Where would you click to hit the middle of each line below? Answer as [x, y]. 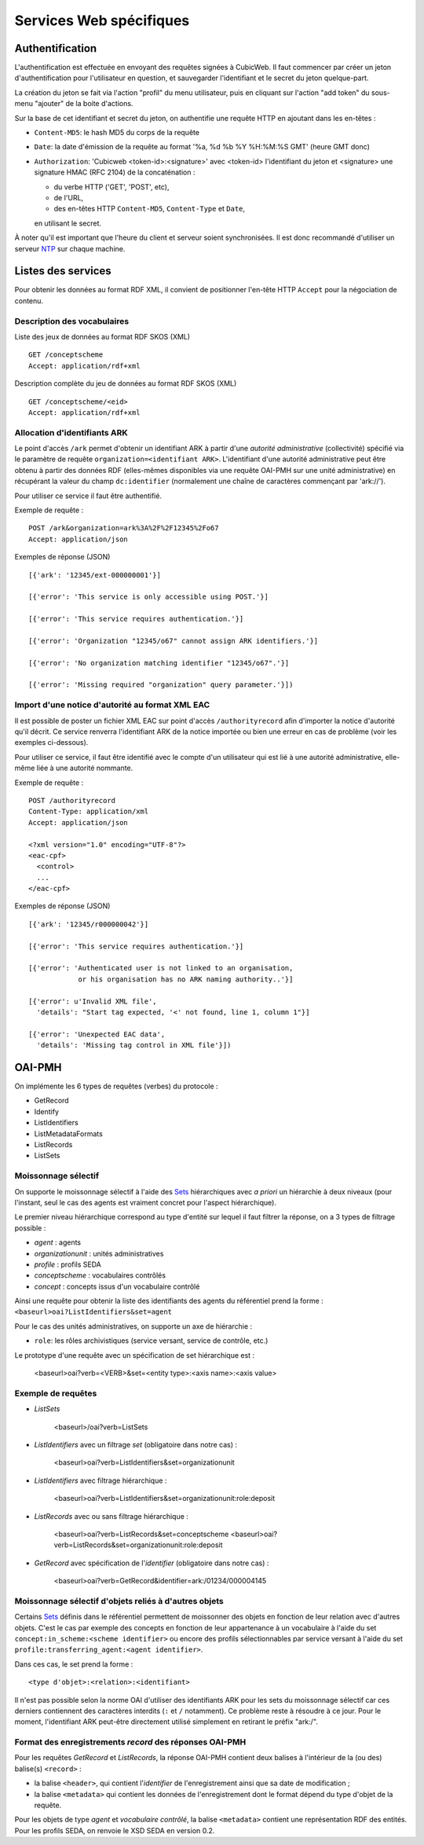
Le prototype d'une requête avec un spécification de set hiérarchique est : [135, 1355]
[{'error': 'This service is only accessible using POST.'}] [148, 597]
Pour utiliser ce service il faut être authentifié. [88, 496]
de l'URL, [69, 197]
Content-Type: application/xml [89, 812]
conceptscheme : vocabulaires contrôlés [100, 1275]
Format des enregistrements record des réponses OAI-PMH [130, 1742]
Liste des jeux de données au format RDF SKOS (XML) [102, 336]
